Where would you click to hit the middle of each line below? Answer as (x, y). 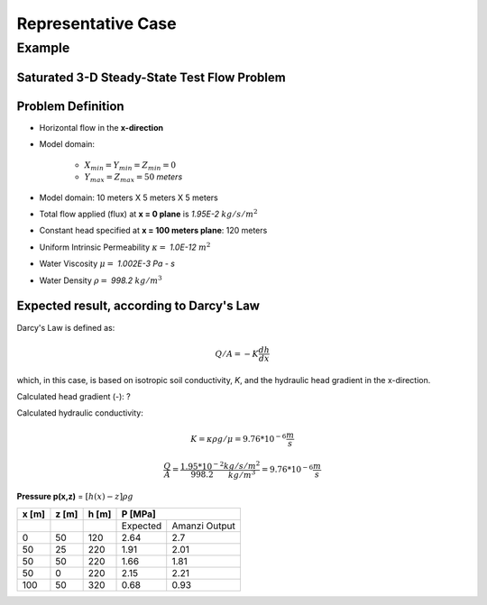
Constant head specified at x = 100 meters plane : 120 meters (153, 231)
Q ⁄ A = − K (237, 353)
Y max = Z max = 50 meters (133, 178)
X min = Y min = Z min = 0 (130, 166)
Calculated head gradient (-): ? (74, 396)
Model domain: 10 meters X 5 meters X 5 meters (129, 197)
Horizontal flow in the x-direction (101, 127)
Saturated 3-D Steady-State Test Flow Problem (151, 77)
